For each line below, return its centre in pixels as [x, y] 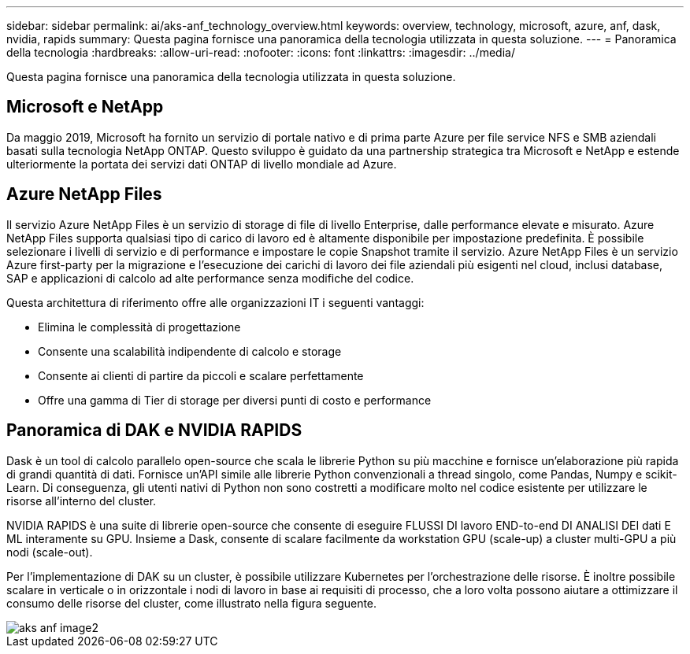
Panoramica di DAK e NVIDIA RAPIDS [154, 430]
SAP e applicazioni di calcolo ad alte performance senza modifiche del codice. [210, 278]
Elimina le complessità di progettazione [139, 327]
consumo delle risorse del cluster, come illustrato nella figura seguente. [192, 603]
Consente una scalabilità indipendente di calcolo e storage [190, 351]
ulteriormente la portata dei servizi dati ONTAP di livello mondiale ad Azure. [202, 164]
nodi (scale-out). [50, 552]
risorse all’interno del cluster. [82, 501]
